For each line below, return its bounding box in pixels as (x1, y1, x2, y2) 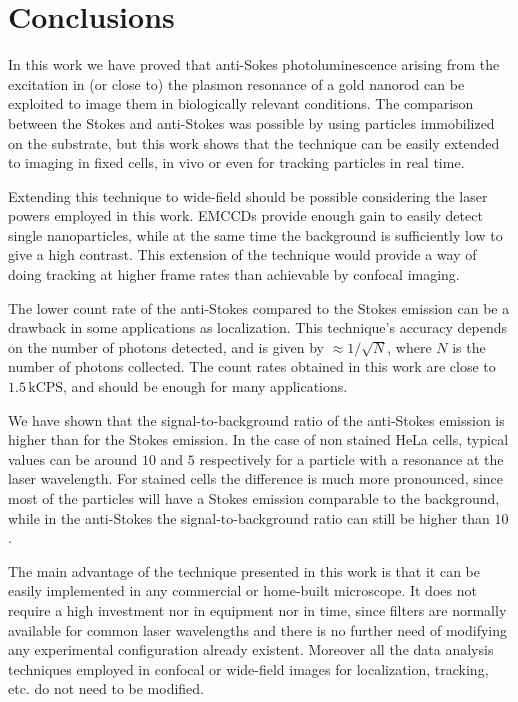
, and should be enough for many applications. (63, 376, 348, 397)
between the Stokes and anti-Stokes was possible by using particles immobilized (8, 112, 495, 133)
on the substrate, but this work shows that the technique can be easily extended (8, 132, 500, 153)
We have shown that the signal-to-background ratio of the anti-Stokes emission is (8, 409, 505, 430)
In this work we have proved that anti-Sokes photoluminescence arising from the (8, 54, 500, 75)
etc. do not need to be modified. (8, 678, 204, 699)
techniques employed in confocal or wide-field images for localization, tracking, (8, 658, 489, 679)
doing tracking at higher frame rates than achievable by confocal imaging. (8, 264, 460, 285)
